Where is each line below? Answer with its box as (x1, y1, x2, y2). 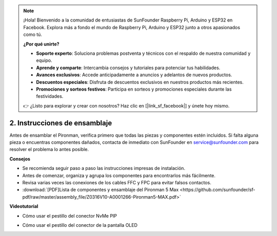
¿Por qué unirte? (23, 41, 60, 47)
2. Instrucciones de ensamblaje (9, 118, 112, 127)
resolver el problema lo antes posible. (9, 146, 89, 153)
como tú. (23, 31, 42, 38)
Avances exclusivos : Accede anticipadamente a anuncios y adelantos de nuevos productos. (36, 72, 232, 78)
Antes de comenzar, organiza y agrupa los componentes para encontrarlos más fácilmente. (22, 172, 215, 179)
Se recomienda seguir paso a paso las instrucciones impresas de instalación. (22, 165, 186, 171)
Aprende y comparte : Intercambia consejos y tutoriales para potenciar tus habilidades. (36, 65, 221, 71)
